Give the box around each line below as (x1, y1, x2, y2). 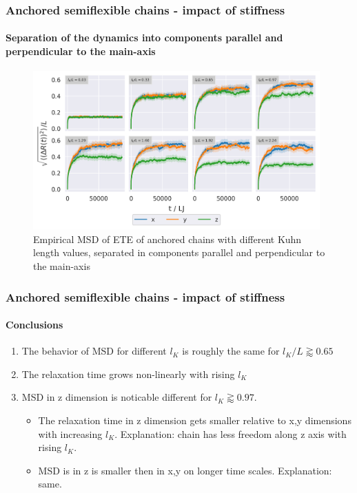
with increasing (38, 426, 103, 441)
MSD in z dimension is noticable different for (21, 390, 212, 404)
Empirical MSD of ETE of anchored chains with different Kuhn (33, 231, 302, 246)
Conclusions (6, 317, 63, 332)
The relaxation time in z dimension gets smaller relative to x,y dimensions (38, 413, 351, 428)
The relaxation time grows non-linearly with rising (21, 366, 235, 381)
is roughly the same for (182, 344, 280, 358)
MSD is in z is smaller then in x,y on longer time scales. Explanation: (38, 463, 332, 477)
